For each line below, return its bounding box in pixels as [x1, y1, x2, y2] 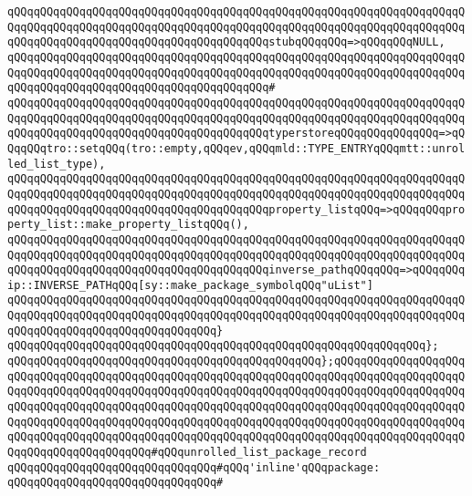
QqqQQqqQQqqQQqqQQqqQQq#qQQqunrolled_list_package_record [7, 446, 367, 460]
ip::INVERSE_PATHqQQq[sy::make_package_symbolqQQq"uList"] [7, 278, 373, 292]
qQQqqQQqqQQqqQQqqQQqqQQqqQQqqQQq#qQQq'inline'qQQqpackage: [7, 460, 381, 474]
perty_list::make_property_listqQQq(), [7, 218, 249, 232]
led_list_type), [7, 157, 106, 170]
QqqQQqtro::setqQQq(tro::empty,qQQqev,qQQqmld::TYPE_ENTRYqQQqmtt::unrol [7, 141, 466, 155]
